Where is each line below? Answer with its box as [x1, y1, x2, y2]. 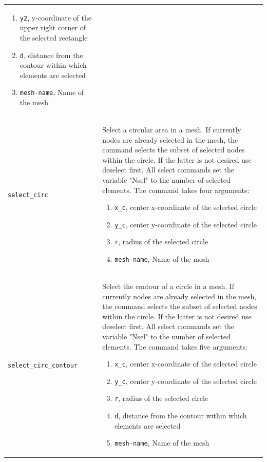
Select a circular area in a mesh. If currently [102, 124, 241, 134]
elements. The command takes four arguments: [102, 184, 250, 195]
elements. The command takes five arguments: [102, 341, 247, 352]
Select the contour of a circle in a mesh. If [102, 280, 235, 291]
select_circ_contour [8, 361, 78, 369]
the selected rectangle [20, 32, 88, 43]
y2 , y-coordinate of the [20, 12, 92, 23]
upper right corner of [20, 22, 86, 33]
